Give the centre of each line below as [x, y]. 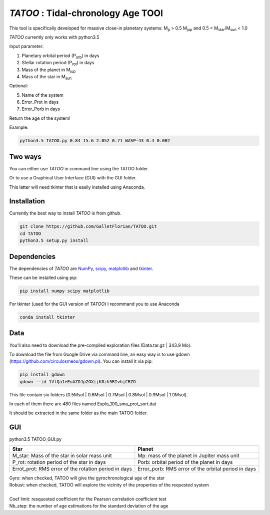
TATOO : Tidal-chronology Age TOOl [86, 13]
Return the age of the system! [40, 118]
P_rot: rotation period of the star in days [59, 462]
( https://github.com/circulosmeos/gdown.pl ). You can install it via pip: [81, 361]
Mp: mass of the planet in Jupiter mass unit [188, 455]
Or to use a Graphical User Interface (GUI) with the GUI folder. [73, 178]
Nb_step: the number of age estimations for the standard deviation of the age [89, 506]
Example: [19, 127]
